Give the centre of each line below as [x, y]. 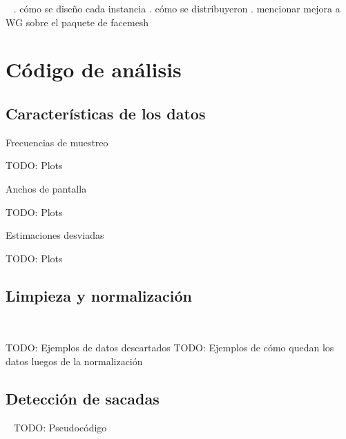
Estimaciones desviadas [55, 235]
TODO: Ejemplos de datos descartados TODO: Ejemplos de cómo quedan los [170, 348]
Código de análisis [94, 69]
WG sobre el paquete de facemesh [77, 22]
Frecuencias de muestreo [57, 142]
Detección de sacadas [83, 398]
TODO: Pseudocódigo [60, 427]
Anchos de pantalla [46, 188]
